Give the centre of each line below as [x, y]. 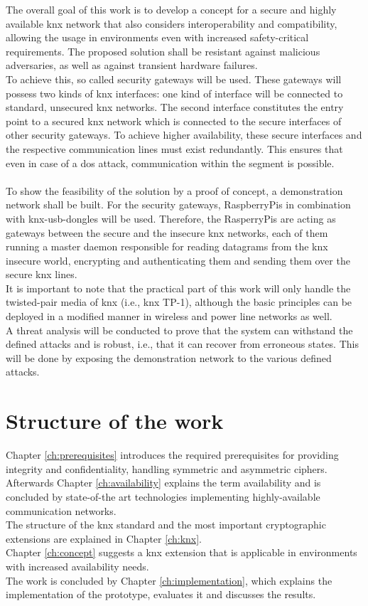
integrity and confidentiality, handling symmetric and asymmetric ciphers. [167, 468]
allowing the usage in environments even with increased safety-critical [157, 37]
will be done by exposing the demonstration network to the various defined [169, 357]
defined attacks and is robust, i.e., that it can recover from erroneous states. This [182, 344]
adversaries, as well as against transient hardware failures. [132, 65]
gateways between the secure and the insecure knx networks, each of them [167, 232]
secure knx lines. [42, 274]
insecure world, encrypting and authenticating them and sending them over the [178, 260]
